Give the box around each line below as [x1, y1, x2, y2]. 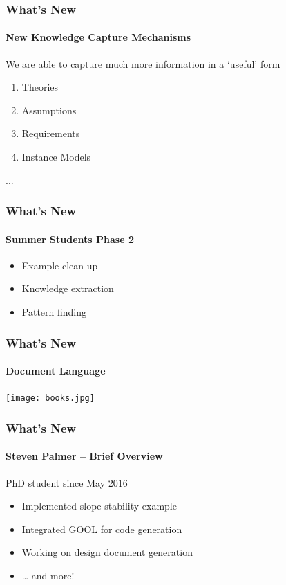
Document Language [6, 363, 106, 378]
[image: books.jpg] [6, 393, 95, 404]
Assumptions [21, 102, 77, 117]
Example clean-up [21, 258, 98, 272]
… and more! [21, 568, 75, 582]
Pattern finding [21, 305, 87, 319]
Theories [21, 80, 59, 94]
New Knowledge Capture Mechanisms [6, 30, 191, 44]
